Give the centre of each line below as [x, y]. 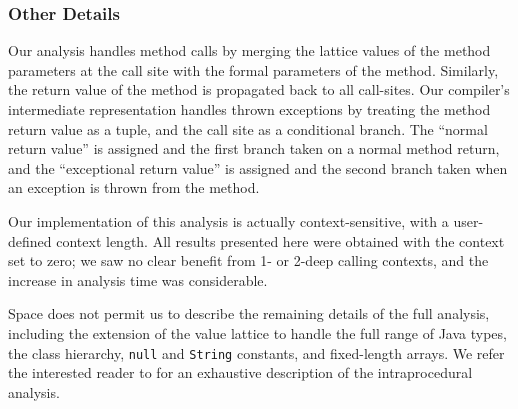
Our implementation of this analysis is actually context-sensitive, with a [228, 220]
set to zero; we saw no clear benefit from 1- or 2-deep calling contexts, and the [248, 260]
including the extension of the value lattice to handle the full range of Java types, [257, 332]
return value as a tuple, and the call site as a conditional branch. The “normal [248, 128]
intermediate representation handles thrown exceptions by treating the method [249, 109]
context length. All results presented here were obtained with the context [280, 240]
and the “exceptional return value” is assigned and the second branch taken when [258, 167]
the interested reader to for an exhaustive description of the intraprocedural [240, 372]
